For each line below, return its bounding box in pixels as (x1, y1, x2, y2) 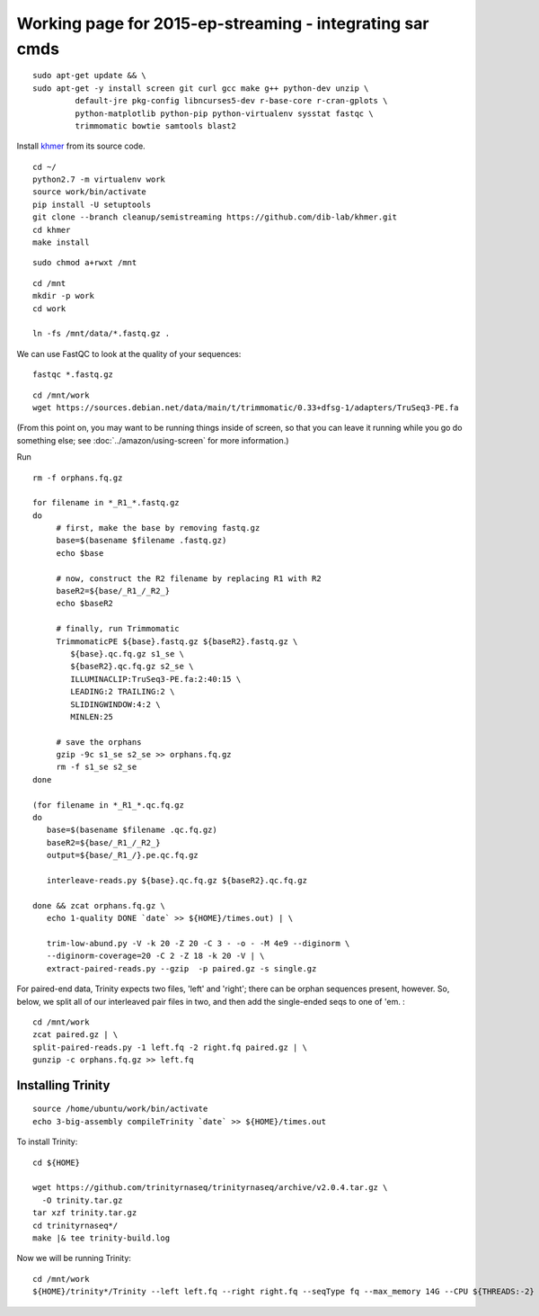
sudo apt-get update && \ (32, 70, 147, 81)
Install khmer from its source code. (16, 140, 146, 152)
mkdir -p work (32, 291, 94, 301)
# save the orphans (56, 737, 142, 747)
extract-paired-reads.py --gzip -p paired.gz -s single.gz (46, 963, 317, 973)
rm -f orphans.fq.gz (32, 472, 123, 483)
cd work (32, 303, 66, 314)
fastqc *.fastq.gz (32, 370, 114, 380)
